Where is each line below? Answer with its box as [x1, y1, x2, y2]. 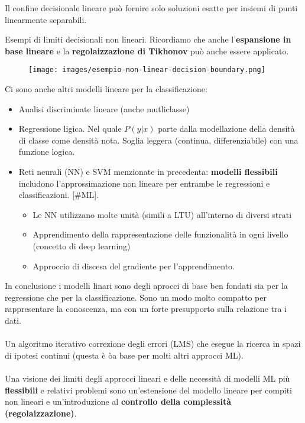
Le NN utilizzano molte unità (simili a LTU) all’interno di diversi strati [33, 208, 292, 220]
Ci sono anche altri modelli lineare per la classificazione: [5, 83, 207, 95]
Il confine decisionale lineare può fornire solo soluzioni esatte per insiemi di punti [5, 2, 298, 14]
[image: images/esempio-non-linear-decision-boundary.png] [28, 66, 265, 74]
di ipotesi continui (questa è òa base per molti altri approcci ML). [5, 349, 244, 361]
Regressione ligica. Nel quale [18, 122, 122, 135]
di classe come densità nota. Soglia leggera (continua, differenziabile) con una [18, 134, 298, 146]
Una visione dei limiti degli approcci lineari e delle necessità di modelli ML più [5, 372, 290, 384]
